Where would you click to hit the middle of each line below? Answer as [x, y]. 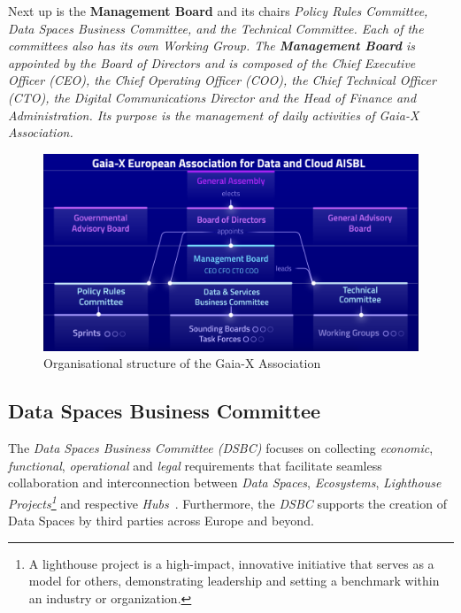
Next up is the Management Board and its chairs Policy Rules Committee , [218, 11]
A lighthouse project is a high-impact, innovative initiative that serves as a [231, 563]
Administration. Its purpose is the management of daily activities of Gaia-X [214, 115]
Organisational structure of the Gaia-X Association [182, 363]
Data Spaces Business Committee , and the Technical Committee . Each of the [216, 28]
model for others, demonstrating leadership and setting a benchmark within [234, 581]
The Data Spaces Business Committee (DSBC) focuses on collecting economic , [221, 448]
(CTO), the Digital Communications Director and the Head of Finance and [212, 97]
